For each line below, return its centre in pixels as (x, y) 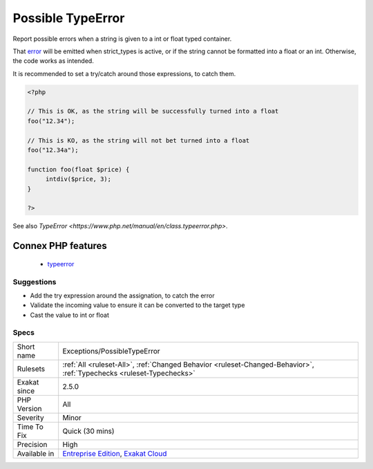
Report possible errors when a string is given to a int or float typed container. (122, 39)
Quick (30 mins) (88, 431)
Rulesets (31, 369)
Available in (36, 453)
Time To (30, 427)
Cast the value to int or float (70, 315)
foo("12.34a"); (53, 150)
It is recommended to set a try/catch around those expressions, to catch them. (124, 73)
